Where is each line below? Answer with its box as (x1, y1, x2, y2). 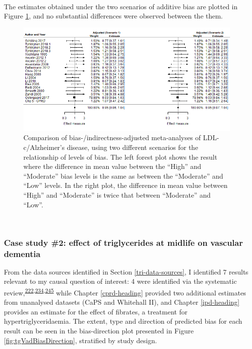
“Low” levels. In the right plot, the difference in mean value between (23, 180, 228, 190)
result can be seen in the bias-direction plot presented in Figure (4, 326, 194, 336)
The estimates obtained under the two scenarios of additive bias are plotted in (4, 1, 238, 11)
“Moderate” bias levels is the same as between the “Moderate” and (23, 170, 223, 181)
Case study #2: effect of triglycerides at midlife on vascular (4, 236, 243, 248)
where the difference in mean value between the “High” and (23, 161, 201, 171)
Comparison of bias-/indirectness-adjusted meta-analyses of (23, 132, 201, 143)
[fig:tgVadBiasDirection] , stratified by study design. (4, 335, 157, 345)
